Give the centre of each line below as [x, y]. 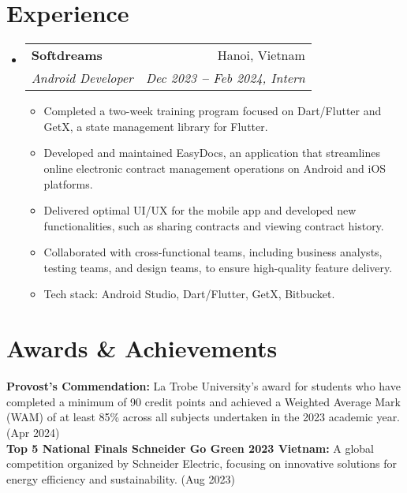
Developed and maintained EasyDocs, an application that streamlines [212, 153]
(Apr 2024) [33, 432]
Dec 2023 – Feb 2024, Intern [225, 78]
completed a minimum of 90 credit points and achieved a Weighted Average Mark [203, 401]
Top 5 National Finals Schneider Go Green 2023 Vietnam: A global [190, 448]
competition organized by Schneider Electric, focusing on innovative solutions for [202, 463]
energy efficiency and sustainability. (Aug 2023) [121, 478]
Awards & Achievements [142, 348]
